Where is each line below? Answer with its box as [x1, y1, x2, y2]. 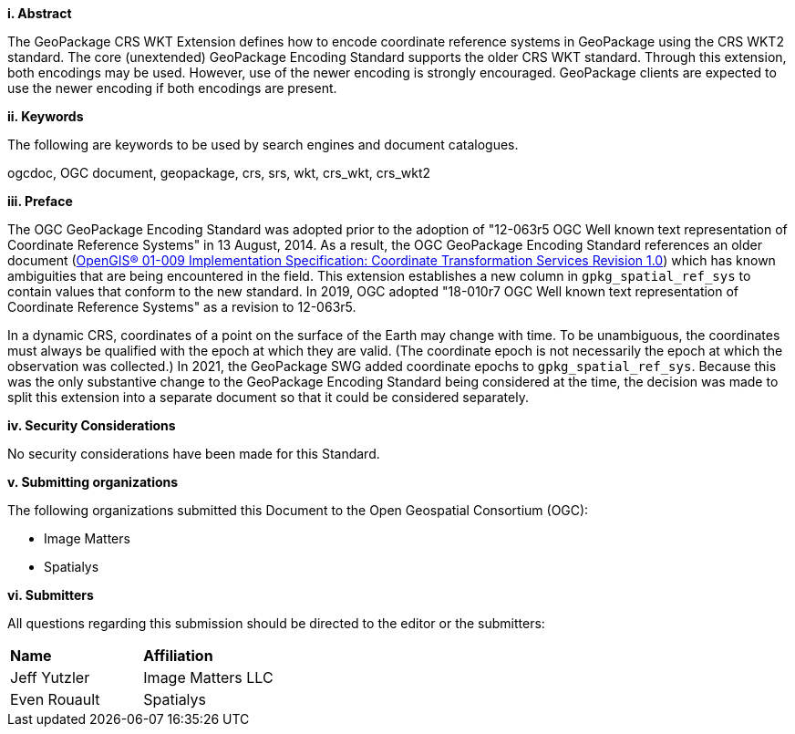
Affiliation [143, 646, 213, 665]
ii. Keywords [7, 109, 84, 124]
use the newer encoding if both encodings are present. [7, 80, 337, 96]
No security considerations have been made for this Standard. [7, 446, 380, 461]
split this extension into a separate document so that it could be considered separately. [7, 389, 529, 405]
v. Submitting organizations [7, 474, 179, 490]
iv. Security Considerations [7, 418, 176, 433]
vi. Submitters [7, 587, 94, 603]
